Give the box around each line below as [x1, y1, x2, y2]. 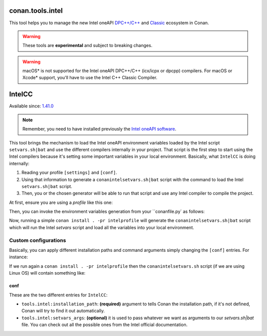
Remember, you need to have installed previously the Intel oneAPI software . [22, 126, 177, 132]
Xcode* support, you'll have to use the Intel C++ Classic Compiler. [22, 75, 158, 81]
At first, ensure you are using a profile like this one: [9, 199, 113, 205]
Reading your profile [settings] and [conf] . [21, 170, 117, 176]
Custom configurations [9, 237, 66, 243]
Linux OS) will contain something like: [9, 270, 86, 276]
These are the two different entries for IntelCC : [9, 292, 108, 298]
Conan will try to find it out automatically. [21, 308, 105, 314]
